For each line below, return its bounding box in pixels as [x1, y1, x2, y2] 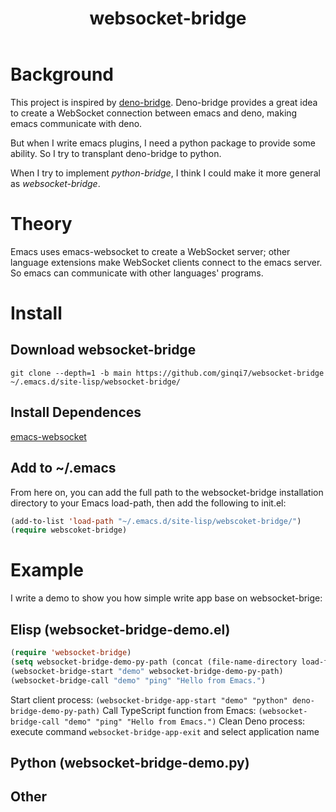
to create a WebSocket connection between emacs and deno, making [10, 107, 298, 119]
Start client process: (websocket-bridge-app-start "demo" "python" [10, 693, 288, 706]
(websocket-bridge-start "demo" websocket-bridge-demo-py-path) [10, 666, 284, 676]
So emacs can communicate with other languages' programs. [10, 267, 264, 279]
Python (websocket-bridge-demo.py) [10, 754, 250, 771]
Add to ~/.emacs [10, 460, 117, 477]
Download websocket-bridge [10, 342, 197, 359]
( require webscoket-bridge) [10, 525, 128, 536]
